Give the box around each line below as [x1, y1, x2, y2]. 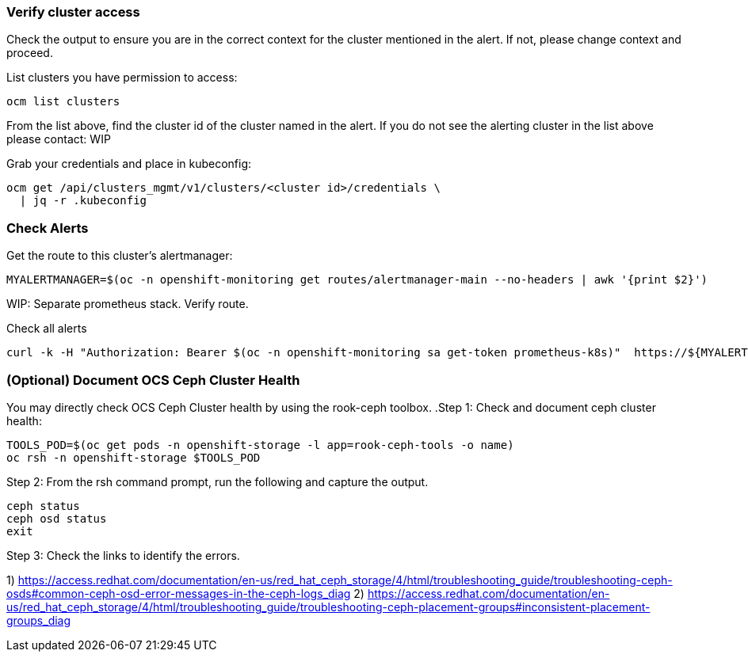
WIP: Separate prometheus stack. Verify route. [6, 297, 249, 311]
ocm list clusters [6, 95, 120, 108]
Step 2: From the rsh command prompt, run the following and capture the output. [6, 474, 429, 489]
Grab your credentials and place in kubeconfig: [6, 157, 252, 171]
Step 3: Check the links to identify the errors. [6, 548, 240, 562]
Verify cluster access [6, 4, 140, 20]
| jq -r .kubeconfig [19, 194, 147, 207]
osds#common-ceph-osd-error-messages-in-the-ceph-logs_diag [6, 586, 351, 600]
